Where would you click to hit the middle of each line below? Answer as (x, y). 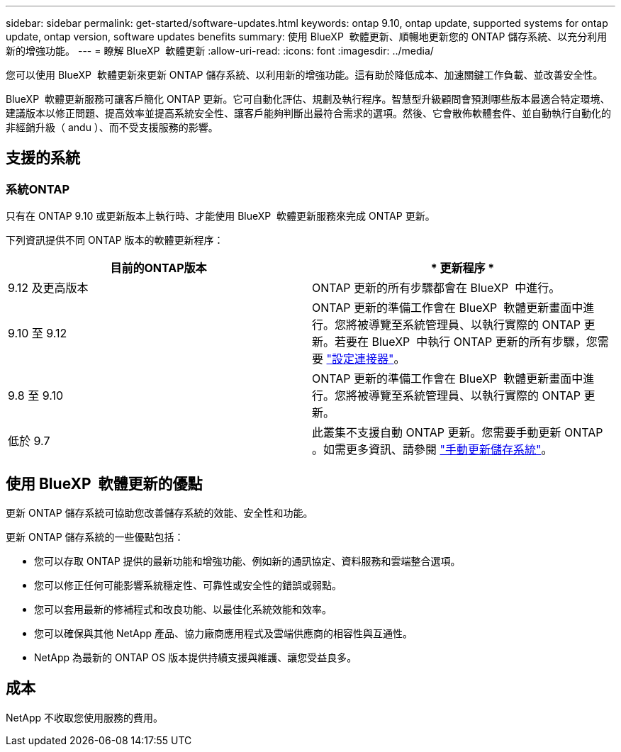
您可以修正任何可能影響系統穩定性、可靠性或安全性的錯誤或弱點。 (188, 585)
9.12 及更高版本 (48, 288)
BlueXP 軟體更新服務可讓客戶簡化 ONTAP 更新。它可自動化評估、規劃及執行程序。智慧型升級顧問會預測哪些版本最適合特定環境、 (308, 99)
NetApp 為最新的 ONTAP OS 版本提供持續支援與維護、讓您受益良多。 (196, 658)
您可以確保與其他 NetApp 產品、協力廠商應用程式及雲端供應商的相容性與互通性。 (223, 634)
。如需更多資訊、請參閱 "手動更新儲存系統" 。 (432, 450)
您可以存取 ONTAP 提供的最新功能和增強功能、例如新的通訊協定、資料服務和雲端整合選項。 (247, 561)
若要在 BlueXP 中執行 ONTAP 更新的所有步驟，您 (466, 342)
